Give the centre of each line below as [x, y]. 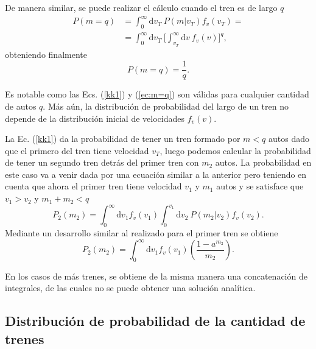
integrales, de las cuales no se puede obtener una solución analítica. [130, 288]
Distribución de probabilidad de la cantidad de [155, 321]
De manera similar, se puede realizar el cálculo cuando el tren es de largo [141, 7]
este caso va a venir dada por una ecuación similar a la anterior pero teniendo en [156, 174]
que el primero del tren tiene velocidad [77, 150]
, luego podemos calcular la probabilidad [235, 150]
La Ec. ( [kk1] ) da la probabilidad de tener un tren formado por [123, 139]
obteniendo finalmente [46, 54]
